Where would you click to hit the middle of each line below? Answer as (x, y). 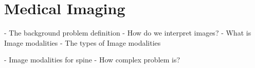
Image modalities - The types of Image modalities (83, 42)
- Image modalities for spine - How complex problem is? (92, 60)
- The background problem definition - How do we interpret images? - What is (128, 33)
